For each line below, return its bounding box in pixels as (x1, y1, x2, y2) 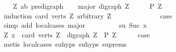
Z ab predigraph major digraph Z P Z (13, 1, 162, 11)
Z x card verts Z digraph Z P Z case (3, 29, 150, 39)
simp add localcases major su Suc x (3, 20, 147, 30)
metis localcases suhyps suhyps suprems (3, 39, 127, 49)
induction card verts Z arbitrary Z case (3, 10, 173, 20)
